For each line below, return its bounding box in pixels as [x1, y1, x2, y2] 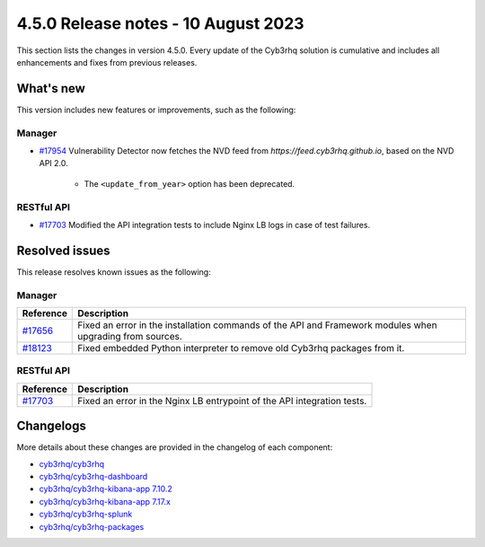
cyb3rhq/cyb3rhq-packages [39, 521, 145, 532]
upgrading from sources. [77, 330, 183, 342]
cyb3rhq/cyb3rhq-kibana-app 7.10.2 [39, 483, 172, 494]
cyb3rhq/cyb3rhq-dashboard [39, 472, 148, 481]
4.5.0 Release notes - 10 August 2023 [16, 13, 304, 33]
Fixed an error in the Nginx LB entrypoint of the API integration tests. [77, 394, 367, 407]
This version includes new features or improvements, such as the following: [16, 104, 296, 115]
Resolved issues [16, 243, 111, 258]
